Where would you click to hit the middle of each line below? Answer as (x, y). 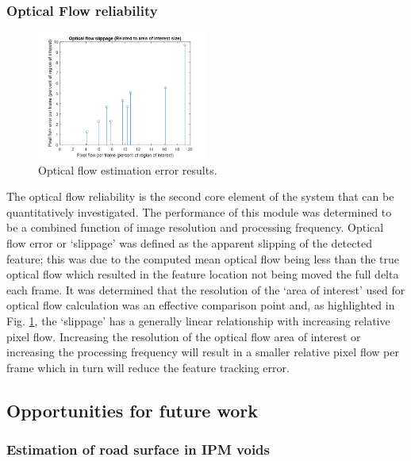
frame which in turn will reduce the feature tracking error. (148, 367)
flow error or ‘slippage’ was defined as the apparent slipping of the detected (189, 242)
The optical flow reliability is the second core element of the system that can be (200, 196)
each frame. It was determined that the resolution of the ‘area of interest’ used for (206, 289)
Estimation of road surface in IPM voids (138, 449)
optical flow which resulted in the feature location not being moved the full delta (203, 274)
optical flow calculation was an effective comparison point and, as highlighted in (201, 305)
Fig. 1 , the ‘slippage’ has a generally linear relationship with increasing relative (198, 320)
